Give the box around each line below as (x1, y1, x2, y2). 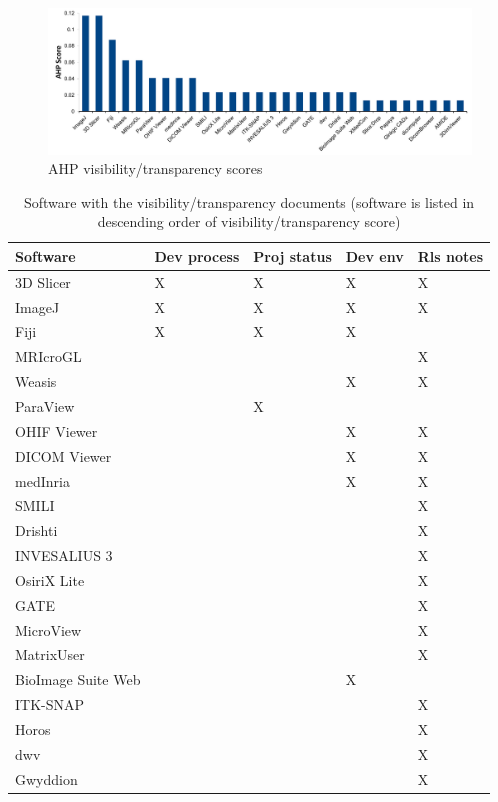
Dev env (345, 245, 404, 266)
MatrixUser (15, 644, 85, 665)
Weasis (15, 371, 57, 392)
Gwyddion (15, 768, 78, 789)
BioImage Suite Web (15, 669, 141, 690)
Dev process (154, 245, 240, 266)
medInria (15, 470, 70, 491)
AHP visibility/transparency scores (48, 158, 263, 179)
